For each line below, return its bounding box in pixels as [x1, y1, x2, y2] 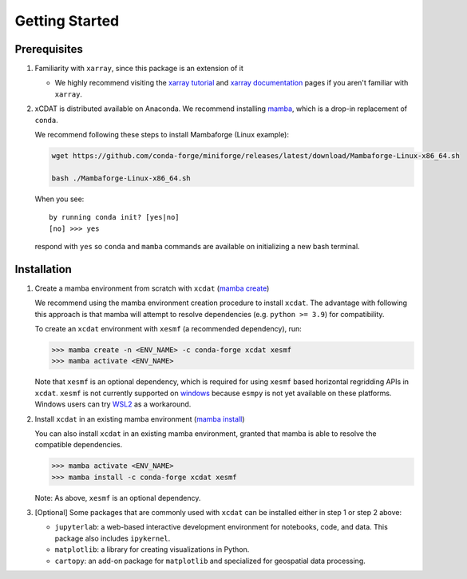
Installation [14, 262, 72, 276]
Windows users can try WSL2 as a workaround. [34, 399, 192, 409]
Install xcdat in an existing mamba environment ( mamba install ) [34, 414, 245, 423]
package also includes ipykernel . [54, 533, 171, 543]
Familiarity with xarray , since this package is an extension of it [34, 64, 243, 73]
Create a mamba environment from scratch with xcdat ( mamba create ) [34, 284, 270, 293]
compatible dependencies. [34, 440, 123, 450]
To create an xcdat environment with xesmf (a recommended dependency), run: [34, 324, 303, 334]
